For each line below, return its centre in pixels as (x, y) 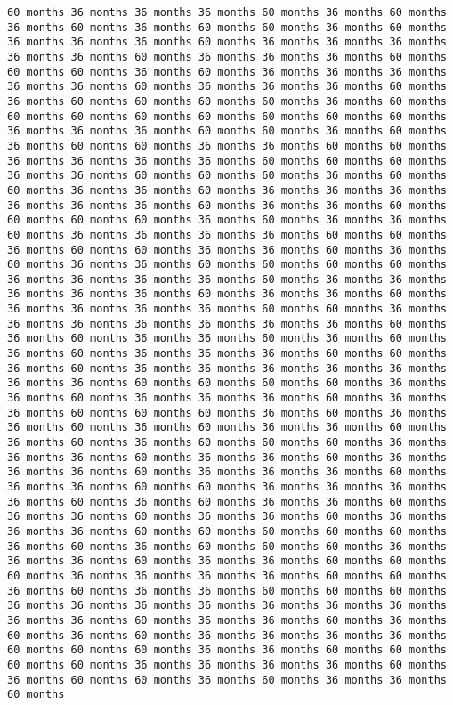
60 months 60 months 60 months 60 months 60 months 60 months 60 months (227, 116)
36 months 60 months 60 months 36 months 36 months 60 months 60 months (227, 146)
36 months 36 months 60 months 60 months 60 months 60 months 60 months (227, 531)
